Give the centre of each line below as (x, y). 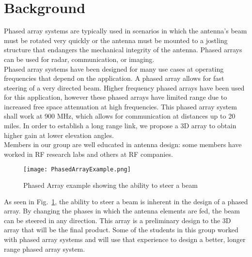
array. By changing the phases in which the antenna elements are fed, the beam (122, 211)
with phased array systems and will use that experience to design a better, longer (125, 239)
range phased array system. (45, 249)
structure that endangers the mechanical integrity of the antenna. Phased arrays (123, 50)
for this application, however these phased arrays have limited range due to (116, 97)
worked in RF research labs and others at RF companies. (88, 154)
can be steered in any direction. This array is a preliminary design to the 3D (118, 220)
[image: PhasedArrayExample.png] (77, 170)
